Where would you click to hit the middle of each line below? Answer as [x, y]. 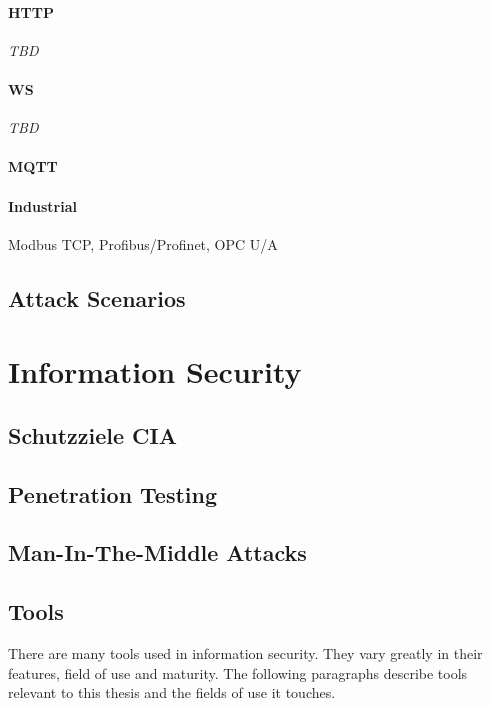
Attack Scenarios [97, 297]
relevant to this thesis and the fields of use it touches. [172, 692]
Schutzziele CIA [92, 434]
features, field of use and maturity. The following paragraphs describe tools [238, 672]
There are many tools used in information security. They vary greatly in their [245, 653]
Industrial [42, 205]
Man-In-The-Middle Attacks [157, 552]
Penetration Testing [113, 493]
